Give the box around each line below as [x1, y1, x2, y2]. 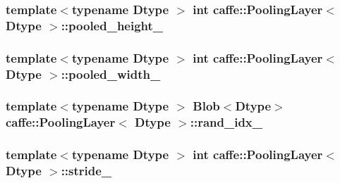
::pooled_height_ [61, 16, 164, 34]
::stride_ [61, 162, 112, 179]
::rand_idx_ [190, 113, 263, 131]
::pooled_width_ [61, 65, 161, 82]
